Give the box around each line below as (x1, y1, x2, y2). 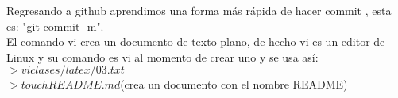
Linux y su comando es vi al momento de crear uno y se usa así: (6, 48, 319, 65)
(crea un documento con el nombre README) (120, 76, 348, 92)
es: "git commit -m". (6, 17, 104, 34)
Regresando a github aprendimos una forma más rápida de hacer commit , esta (6, 2, 392, 18)
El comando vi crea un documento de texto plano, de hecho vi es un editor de (6, 33, 385, 50)
